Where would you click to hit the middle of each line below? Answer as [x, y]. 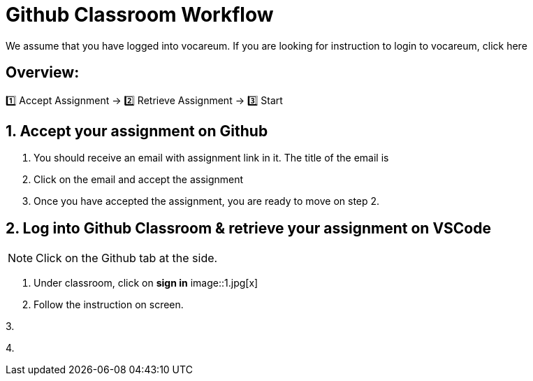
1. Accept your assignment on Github [137, 131]
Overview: [43, 73]
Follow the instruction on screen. [109, 305]
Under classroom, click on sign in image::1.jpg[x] [146, 283]
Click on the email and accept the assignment [139, 180]
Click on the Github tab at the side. [127, 258]
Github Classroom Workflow [140, 15]
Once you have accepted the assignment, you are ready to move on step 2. [207, 201]
